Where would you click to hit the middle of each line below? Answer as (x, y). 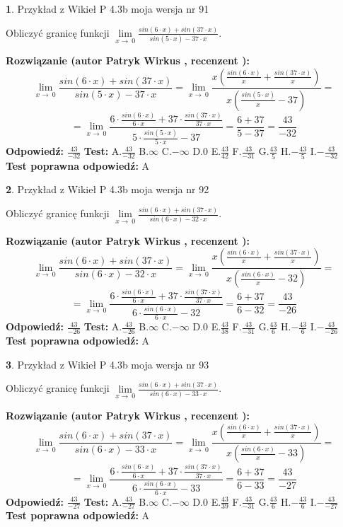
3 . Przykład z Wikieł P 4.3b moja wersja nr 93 (107, 364)
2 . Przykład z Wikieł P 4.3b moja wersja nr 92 (107, 189)
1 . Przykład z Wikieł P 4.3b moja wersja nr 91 (107, 8)
